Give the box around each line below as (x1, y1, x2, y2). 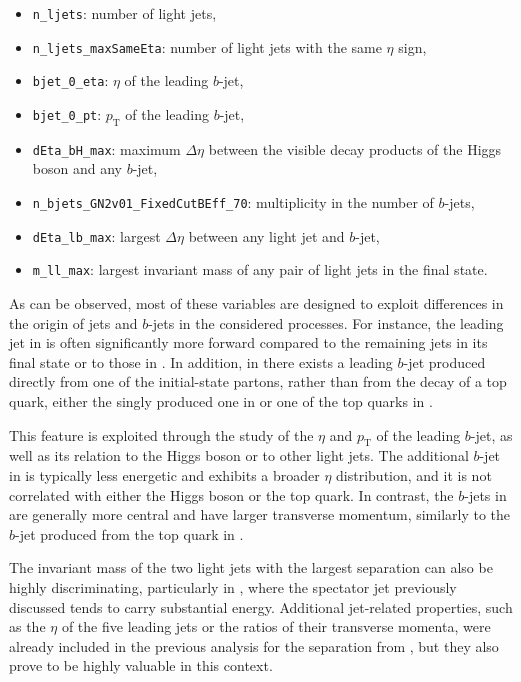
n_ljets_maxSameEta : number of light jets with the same (32, 36, 382, 57)
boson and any (32, 158, 122, 179)
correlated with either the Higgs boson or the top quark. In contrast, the (9, 484, 454, 505)
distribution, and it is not (336, 464, 492, 485)
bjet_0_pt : (32, 103, 102, 124)
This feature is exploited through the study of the (9, 424, 314, 445)
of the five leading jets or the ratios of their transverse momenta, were (61, 616, 491, 637)
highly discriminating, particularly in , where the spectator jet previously (9, 576, 457, 597)
